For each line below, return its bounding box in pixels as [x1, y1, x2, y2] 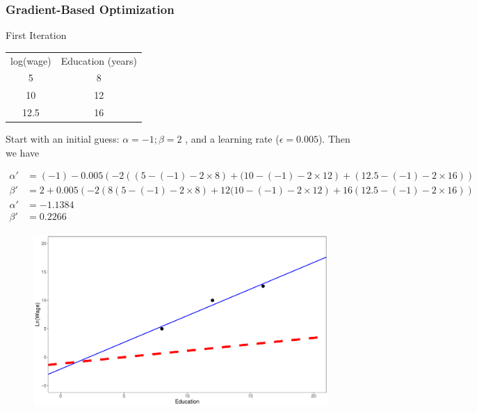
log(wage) [10, 53, 51, 68]
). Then [318, 132, 350, 146]
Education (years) [60, 53, 137, 68]
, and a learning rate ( [185, 132, 280, 146]
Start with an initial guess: [6, 132, 120, 146]
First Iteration [6, 28, 67, 42]
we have [6, 145, 40, 159]
